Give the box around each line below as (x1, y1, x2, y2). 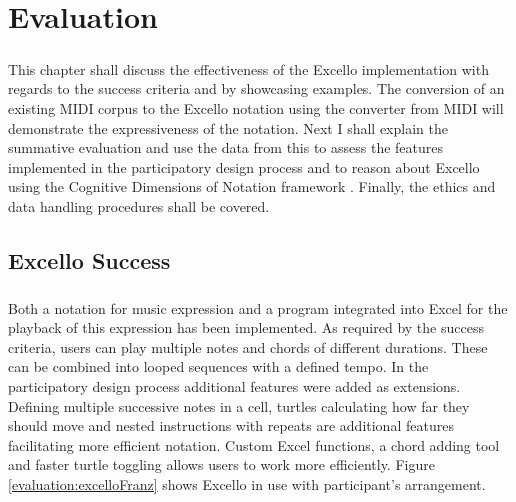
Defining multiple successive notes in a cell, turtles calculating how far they (8, 395, 470, 416)
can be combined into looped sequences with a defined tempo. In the (8, 356, 429, 377)
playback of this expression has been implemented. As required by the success (8, 317, 484, 338)
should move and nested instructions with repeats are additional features (8, 415, 454, 436)
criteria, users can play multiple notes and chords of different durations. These (8, 336, 488, 357)
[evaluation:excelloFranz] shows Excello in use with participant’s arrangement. (8, 474, 486, 494)
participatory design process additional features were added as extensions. (8, 376, 461, 397)
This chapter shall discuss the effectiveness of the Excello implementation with (8, 58, 489, 79)
